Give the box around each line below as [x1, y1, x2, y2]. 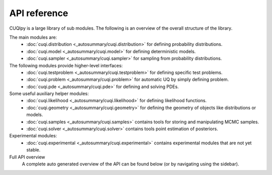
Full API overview [9, 154, 45, 160]
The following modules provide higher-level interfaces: [9, 62, 123, 68]
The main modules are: [9, 34, 57, 40]
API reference [9, 8, 69, 19]
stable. [26, 147, 41, 153]
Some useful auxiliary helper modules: [9, 91, 89, 97]
